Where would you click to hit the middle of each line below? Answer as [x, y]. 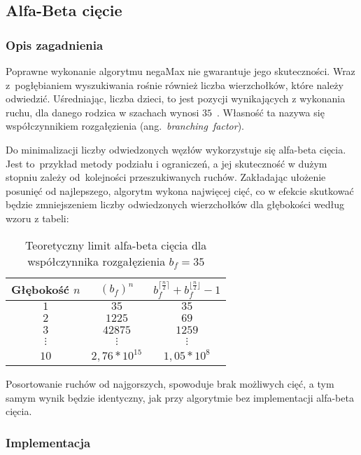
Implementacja [48, 442]
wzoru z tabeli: [37, 218]
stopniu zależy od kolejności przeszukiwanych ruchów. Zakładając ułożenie [166, 177]
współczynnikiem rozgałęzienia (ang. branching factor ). [125, 126]
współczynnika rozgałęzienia [97, 261]
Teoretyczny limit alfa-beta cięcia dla [116, 245]
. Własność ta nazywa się [271, 112]
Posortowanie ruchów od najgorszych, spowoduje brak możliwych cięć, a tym [170, 383]
